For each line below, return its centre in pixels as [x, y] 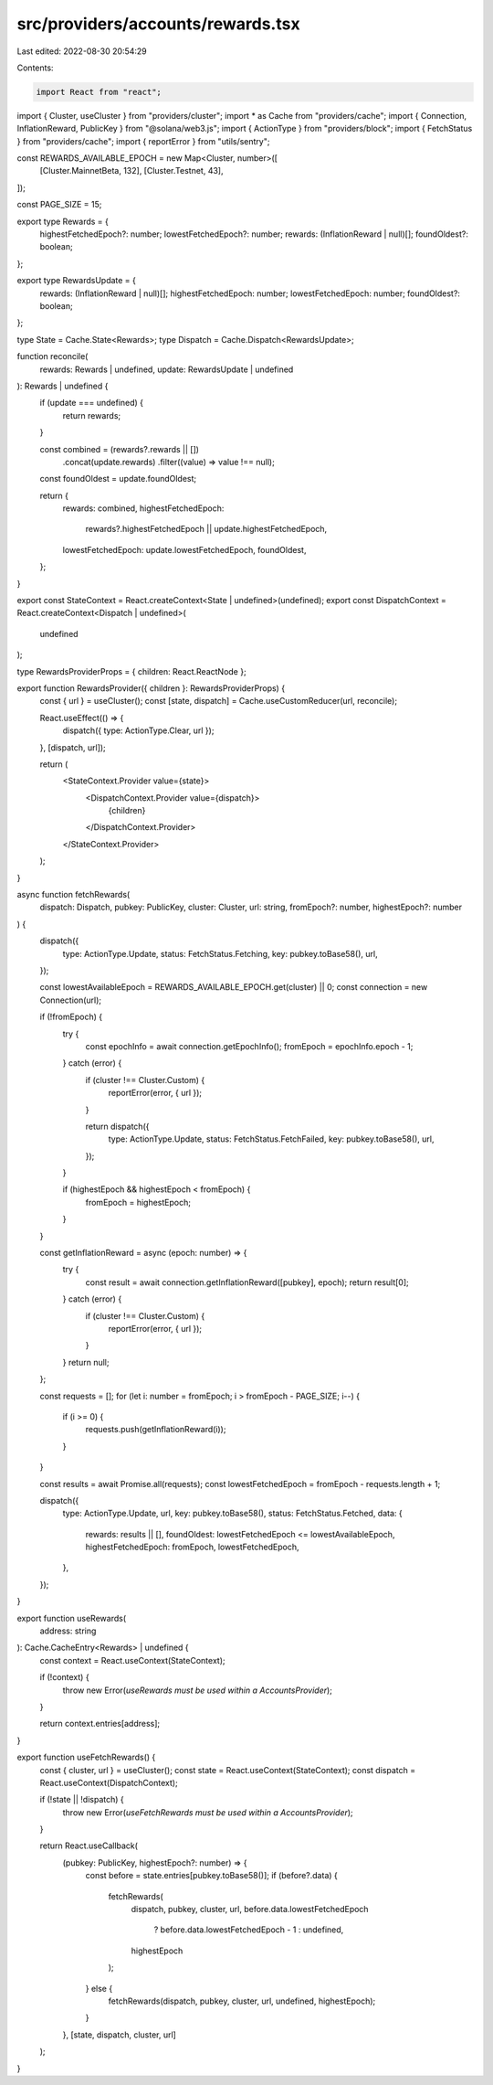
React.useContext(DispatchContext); [109, 1782]
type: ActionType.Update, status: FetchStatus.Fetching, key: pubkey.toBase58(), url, [220, 953]
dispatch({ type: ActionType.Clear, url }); [138, 730]
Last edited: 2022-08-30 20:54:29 [82, 51]
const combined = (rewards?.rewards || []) [120, 449]
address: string [68, 1631]
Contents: [35, 68]
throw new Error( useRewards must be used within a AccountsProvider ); [198, 1690]
